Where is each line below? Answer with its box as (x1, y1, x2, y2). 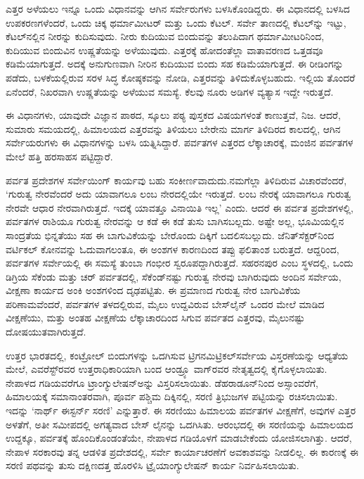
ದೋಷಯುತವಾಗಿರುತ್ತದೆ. (6, 324, 86, 339)
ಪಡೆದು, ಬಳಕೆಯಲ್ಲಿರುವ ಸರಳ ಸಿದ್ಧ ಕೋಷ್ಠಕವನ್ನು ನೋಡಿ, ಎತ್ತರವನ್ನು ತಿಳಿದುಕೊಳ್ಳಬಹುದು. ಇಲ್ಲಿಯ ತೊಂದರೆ (6, 70, 356, 84)
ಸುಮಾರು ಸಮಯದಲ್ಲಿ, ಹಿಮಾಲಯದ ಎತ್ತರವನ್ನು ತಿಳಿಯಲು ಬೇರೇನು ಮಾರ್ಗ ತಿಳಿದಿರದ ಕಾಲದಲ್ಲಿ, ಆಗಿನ (6, 121, 341, 136)
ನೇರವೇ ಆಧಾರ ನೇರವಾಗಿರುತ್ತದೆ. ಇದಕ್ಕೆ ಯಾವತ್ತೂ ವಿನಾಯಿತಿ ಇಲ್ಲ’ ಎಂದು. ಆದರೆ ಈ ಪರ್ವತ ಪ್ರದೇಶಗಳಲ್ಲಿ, (6, 200, 353, 215)
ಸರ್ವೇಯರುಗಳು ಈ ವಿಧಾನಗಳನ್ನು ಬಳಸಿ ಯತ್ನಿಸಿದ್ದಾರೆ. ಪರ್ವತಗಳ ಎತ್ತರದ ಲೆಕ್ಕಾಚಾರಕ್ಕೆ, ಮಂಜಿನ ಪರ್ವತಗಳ (6, 135, 353, 150)
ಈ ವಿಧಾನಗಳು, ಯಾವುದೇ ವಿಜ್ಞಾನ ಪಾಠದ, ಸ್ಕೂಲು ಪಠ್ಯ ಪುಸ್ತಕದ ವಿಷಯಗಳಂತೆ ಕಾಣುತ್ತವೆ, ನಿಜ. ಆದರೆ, (6, 108, 341, 122)
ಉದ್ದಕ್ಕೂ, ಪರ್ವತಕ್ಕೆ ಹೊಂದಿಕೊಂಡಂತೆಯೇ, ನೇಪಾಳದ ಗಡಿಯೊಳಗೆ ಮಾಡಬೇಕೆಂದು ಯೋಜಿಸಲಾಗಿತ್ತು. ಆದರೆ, (6, 430, 352, 445)
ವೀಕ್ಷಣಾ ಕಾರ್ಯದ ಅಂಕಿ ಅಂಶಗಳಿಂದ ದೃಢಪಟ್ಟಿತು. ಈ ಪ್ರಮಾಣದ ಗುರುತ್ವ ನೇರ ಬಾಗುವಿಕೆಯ (6, 283, 301, 298)
